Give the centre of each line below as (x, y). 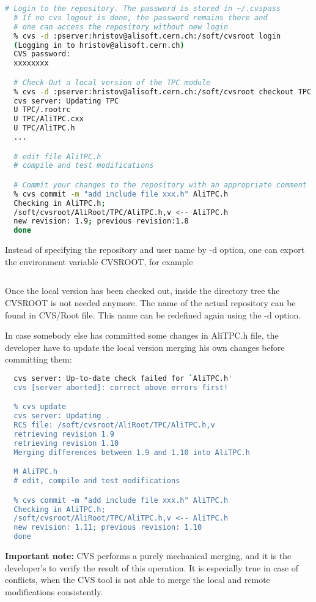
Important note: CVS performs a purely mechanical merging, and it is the (148, 556)
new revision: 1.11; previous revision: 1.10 (108, 528)
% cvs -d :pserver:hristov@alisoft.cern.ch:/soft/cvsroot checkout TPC (163, 92)
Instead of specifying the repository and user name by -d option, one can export (155, 250)
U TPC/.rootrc (42, 110)
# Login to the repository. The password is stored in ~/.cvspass (143, 9)
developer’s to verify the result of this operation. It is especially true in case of (152, 567)
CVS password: (42, 54)
